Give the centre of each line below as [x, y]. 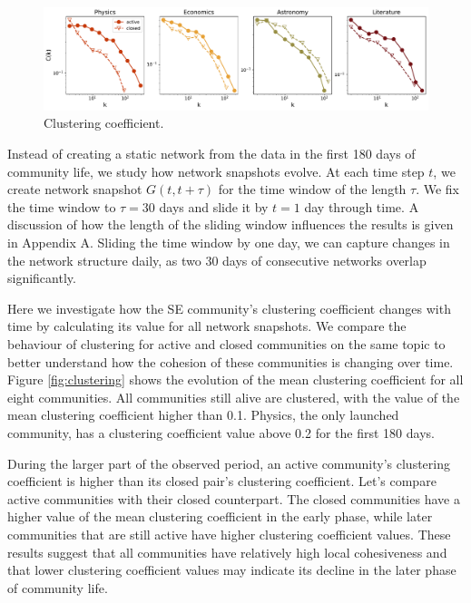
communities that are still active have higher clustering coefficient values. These [229, 534]
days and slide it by [214, 206]
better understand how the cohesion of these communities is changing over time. [231, 361]
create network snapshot [75, 189]
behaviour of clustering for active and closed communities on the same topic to [226, 343]
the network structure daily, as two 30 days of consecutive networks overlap [217, 260]
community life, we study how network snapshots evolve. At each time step [216, 171]
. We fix [437, 189]
